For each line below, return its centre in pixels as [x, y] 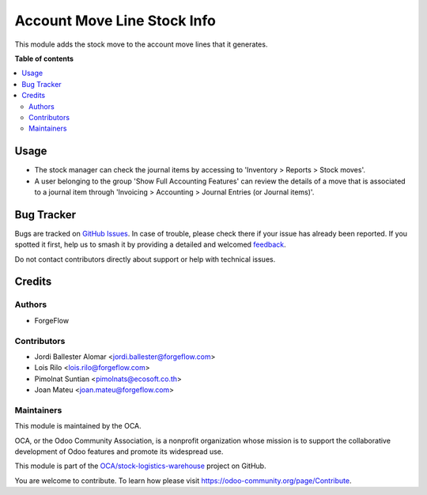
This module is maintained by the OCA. [78, 426]
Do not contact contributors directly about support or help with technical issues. [145, 259]
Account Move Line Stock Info [115, 21]
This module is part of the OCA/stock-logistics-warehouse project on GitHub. [140, 466]
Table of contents [44, 59]
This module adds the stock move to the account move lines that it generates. [141, 44]
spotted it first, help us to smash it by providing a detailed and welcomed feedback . [150, 244]
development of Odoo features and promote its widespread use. [119, 452]
